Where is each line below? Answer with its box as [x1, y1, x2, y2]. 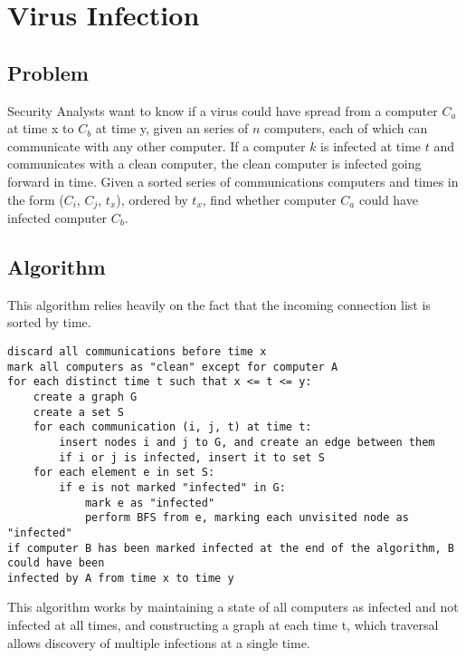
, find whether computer [202, 189, 337, 208]
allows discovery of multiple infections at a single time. [7, 633, 310, 652]
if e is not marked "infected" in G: [59, 480, 286, 494]
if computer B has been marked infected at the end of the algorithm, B [7, 541, 454, 555]
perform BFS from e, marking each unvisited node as [84, 511, 409, 525]
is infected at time [320, 136, 422, 155]
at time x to [7, 119, 74, 138]
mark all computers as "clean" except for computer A [7, 360, 338, 373]
